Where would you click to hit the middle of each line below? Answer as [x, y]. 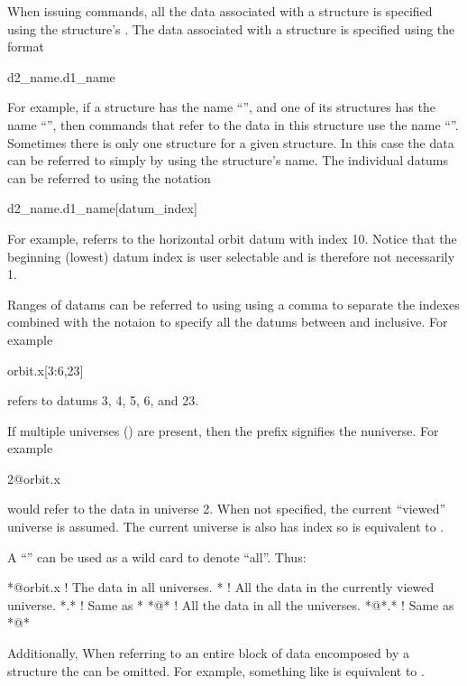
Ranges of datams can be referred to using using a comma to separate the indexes [233, 304]
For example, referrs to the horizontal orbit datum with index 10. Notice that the [232, 238]
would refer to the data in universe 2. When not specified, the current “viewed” [227, 509]
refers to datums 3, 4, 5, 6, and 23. [103, 400]
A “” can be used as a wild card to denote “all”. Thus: [157, 556]
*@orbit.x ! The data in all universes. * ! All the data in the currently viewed [221, 587]
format [26, 46]
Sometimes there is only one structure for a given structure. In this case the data [231, 142]
